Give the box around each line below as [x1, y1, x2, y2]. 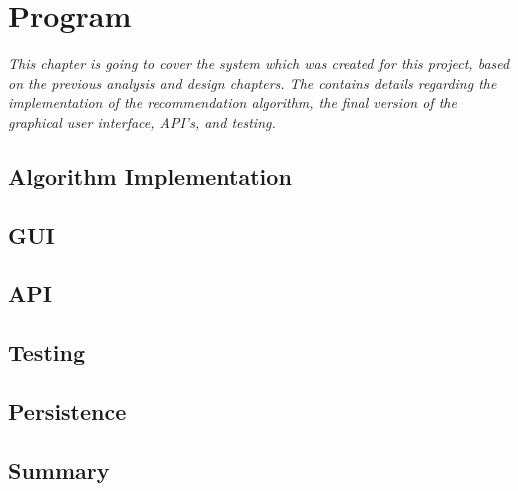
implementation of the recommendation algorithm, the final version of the [8, 92, 457, 113]
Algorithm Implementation [8, 160, 292, 191]
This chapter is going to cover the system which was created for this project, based [8, 53, 510, 74]
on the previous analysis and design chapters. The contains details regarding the [8, 72, 497, 93]
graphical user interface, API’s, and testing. [8, 111, 276, 132]
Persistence [8, 396, 127, 427]
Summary [8, 454, 110, 485]
